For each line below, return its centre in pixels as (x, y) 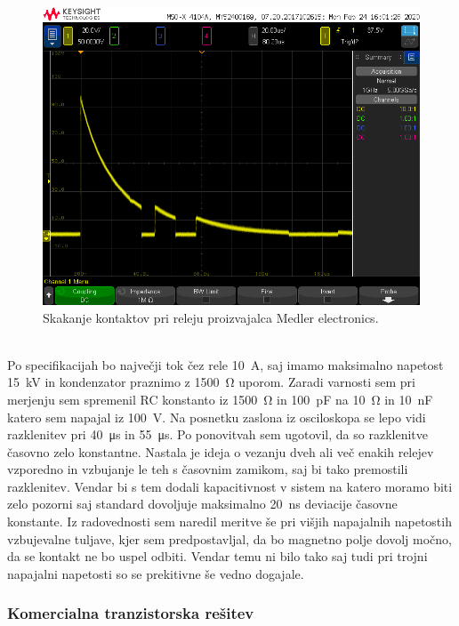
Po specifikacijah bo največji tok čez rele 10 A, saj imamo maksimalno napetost (225, 364)
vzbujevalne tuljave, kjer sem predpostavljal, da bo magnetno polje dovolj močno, (229, 538)
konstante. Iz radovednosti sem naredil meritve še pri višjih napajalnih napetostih (229, 522)
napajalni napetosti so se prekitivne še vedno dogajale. (156, 573)
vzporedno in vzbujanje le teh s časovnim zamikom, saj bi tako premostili (208, 469)
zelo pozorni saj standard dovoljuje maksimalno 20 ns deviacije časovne (202, 504)
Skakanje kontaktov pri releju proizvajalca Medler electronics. (211, 317)
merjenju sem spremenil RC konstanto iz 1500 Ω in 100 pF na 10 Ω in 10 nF (220, 399)
